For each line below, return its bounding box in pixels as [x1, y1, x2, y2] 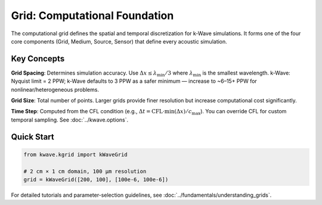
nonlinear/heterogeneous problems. [11, 86, 100, 93]
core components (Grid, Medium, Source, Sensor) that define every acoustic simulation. [11, 38, 228, 45]
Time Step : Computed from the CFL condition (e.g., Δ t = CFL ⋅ [11, 108, 165, 115]
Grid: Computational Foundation [11, 9, 174, 22]
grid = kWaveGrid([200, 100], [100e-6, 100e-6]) [23, 176, 169, 183]
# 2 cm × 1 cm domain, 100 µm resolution [23, 167, 147, 175]
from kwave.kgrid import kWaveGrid [23, 151, 128, 158]
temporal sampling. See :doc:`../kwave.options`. [11, 116, 129, 123]
